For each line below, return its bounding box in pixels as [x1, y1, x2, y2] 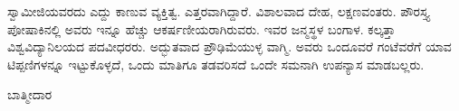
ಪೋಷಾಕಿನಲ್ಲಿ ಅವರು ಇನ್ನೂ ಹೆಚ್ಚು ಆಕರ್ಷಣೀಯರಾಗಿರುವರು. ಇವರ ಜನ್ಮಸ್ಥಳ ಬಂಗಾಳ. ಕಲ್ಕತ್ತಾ [7, 19, 396, 38]
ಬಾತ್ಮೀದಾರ [7, 85, 53, 104]
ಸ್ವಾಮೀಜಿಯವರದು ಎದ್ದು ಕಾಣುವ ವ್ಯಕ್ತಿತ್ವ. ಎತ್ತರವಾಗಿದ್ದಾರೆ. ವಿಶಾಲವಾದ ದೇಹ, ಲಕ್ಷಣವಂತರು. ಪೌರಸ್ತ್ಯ [7, 2, 429, 20]
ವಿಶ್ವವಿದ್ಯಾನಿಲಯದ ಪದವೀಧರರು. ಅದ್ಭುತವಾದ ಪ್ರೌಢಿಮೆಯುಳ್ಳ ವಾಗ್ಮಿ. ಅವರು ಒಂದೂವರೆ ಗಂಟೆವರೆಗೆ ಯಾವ [7, 37, 452, 56]
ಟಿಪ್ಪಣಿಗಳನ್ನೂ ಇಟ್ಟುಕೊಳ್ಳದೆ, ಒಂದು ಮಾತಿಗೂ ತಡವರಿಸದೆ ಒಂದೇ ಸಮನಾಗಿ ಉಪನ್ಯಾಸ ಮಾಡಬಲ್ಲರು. [7, 54, 425, 73]
